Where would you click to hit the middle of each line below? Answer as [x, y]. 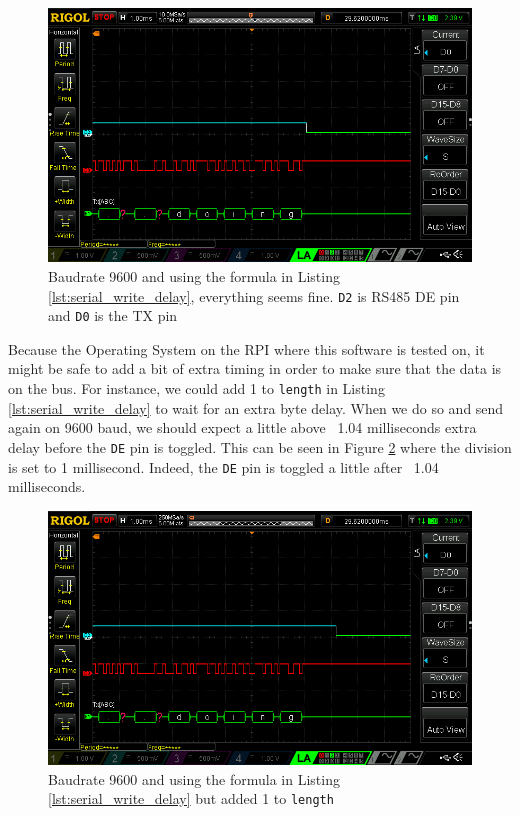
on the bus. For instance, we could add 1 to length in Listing [196, 388]
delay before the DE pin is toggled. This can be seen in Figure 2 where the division [260, 446]
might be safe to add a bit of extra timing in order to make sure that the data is [255, 368]
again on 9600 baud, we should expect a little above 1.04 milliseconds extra [242, 427]
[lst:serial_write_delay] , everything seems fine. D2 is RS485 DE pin [254, 295]
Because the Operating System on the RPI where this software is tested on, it [246, 348]
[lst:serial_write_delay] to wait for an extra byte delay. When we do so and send [256, 407]
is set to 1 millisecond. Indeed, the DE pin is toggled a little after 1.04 [223, 466]
